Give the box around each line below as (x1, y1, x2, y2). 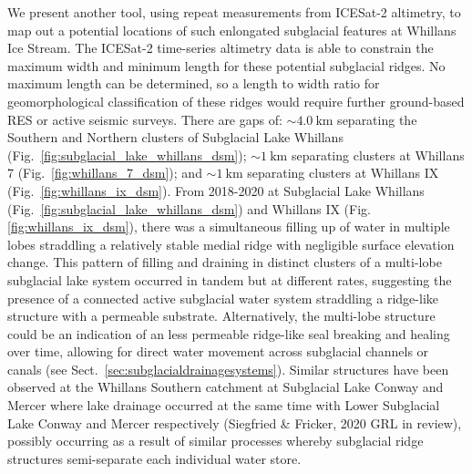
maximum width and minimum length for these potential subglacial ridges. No (7, 56, 446, 75)
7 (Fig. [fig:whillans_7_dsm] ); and (7, 163, 202, 182)
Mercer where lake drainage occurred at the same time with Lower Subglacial (7, 396, 440, 415)
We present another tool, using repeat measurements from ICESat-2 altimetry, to (7, 3, 461, 21)
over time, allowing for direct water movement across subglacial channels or (7, 342, 429, 361)
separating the (337, 109, 417, 129)
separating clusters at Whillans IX (247, 163, 439, 182)
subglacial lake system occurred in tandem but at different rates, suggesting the (7, 270, 452, 289)
